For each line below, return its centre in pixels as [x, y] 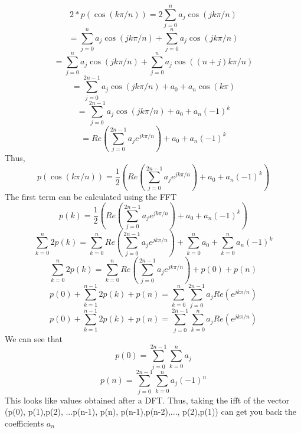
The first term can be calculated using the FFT [91, 196]
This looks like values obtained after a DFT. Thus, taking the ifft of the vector [147, 400]
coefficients [24, 423]
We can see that [34, 338]
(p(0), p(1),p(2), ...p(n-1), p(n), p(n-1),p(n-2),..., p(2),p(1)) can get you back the [150, 411]
